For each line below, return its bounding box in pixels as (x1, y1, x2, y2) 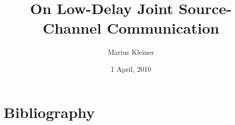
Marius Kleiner (108, 47, 154, 57)
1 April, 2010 (111, 63, 151, 74)
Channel (42, 18, 102, 38)
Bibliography (4, 101, 95, 122)
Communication (107, 18, 219, 38)
